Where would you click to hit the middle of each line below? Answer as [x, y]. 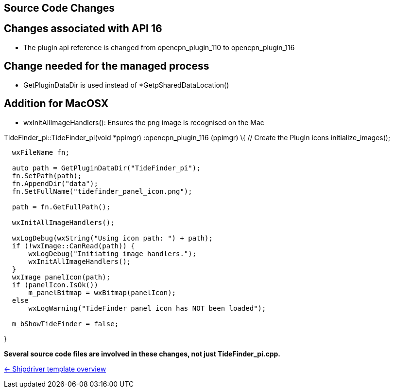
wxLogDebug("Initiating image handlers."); [112, 253]
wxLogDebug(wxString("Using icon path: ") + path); [112, 238]
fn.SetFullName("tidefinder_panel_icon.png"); [102, 191]
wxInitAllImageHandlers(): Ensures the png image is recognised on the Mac [144, 122]
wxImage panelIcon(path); [61, 277]
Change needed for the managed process [107, 66]
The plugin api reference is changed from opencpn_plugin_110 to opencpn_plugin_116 [159, 47]
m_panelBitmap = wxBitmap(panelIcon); [102, 292]
